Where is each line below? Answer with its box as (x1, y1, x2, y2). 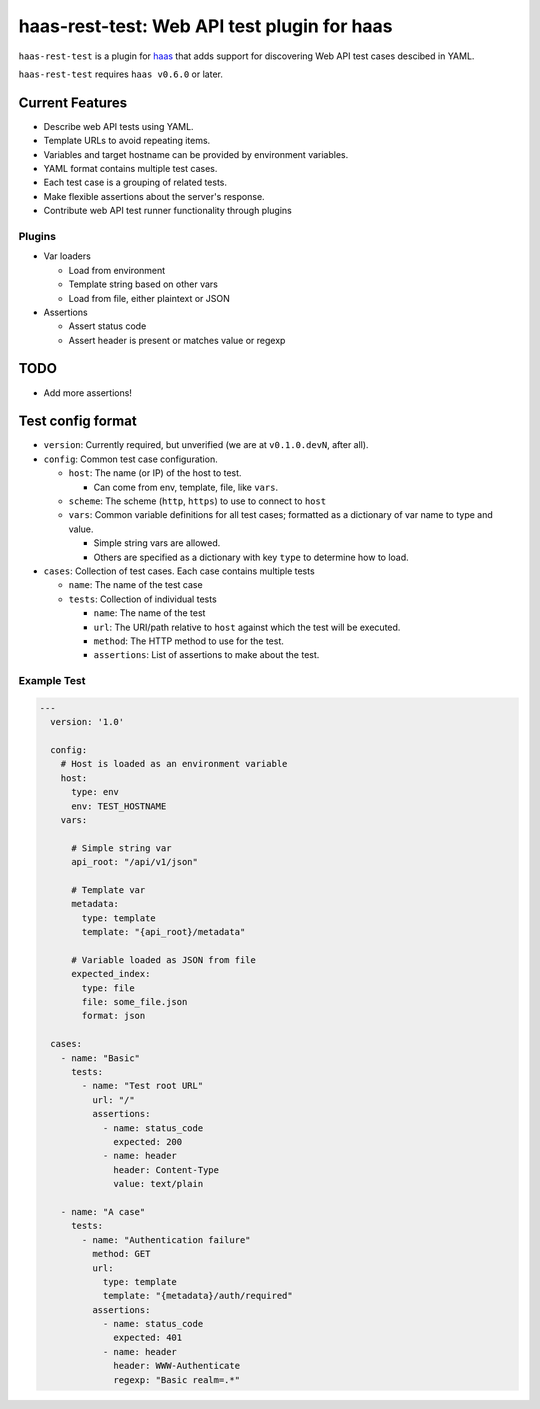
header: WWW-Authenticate (113, 1360, 240, 1372)
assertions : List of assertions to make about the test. (93, 649, 320, 661)
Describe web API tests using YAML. (43, 120, 194, 132)
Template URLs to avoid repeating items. (43, 135, 211, 147)
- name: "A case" (60, 1206, 146, 1217)
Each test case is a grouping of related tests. (43, 176, 228, 189)
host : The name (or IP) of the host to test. (68, 467, 242, 479)
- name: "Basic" (60, 1052, 140, 1064)
